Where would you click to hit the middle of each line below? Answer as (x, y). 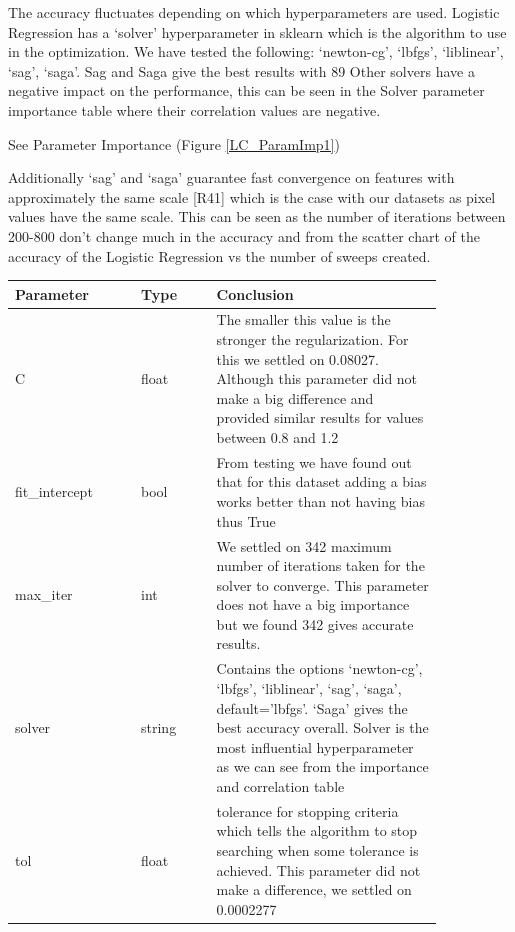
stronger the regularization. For (312, 339)
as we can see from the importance (322, 766)
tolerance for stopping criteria (307, 810)
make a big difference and (295, 397)
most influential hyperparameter (315, 746)
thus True (246, 520)
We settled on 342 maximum (304, 545)
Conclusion (255, 293)
